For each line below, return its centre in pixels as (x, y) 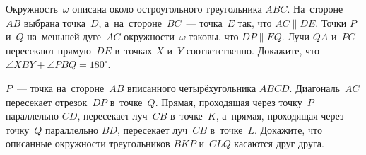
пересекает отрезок (47, 102)
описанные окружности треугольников (88, 143)
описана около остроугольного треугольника (167, 8)
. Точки (331, 22)
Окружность (32, 8)
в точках (134, 50)
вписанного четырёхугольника (192, 87)
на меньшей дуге (64, 36)
